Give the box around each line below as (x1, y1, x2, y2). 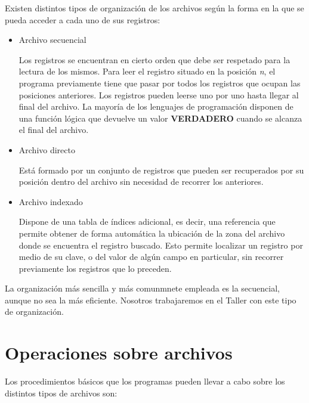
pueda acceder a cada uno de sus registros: (5, 13, 160, 26)
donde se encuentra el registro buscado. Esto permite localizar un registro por (18, 238, 303, 251)
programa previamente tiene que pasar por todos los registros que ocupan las (18, 76, 301, 89)
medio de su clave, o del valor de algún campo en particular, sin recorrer (18, 250, 284, 263)
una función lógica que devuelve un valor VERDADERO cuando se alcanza (18, 111, 302, 124)
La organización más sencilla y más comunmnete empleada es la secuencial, (5, 282, 280, 294)
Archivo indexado (18, 195, 83, 207)
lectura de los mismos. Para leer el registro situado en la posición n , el (18, 65, 276, 77)
